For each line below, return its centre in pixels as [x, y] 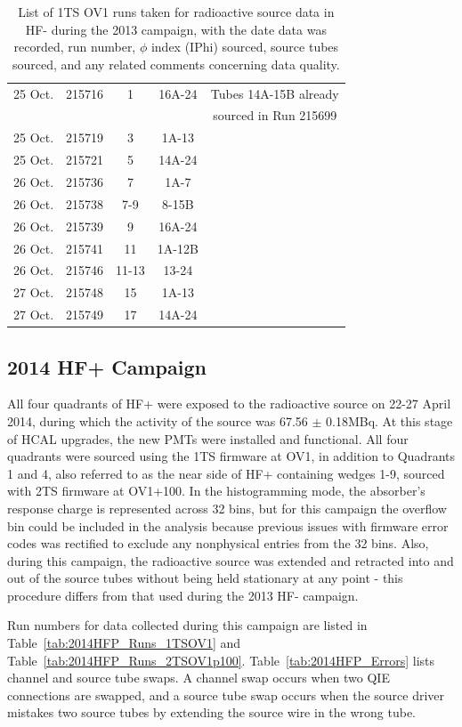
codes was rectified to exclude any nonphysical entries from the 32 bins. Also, [218, 543]
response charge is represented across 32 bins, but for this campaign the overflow [227, 508]
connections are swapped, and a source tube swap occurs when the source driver [226, 695]
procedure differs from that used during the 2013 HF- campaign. [183, 595]
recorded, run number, [75, 47]
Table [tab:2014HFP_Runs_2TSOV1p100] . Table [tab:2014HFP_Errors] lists [221, 660]
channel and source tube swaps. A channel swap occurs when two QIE [199, 678]
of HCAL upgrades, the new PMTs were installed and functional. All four [208, 438]
